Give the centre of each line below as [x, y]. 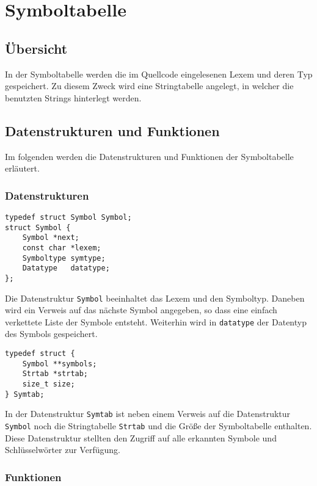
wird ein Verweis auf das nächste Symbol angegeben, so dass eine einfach [141, 310]
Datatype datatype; [66, 268]
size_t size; [49, 384]
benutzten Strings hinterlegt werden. [73, 97]
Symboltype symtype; [64, 258]
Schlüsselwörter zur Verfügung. [63, 450]
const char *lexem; [62, 248]
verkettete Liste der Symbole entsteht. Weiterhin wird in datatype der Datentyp [156, 321]
